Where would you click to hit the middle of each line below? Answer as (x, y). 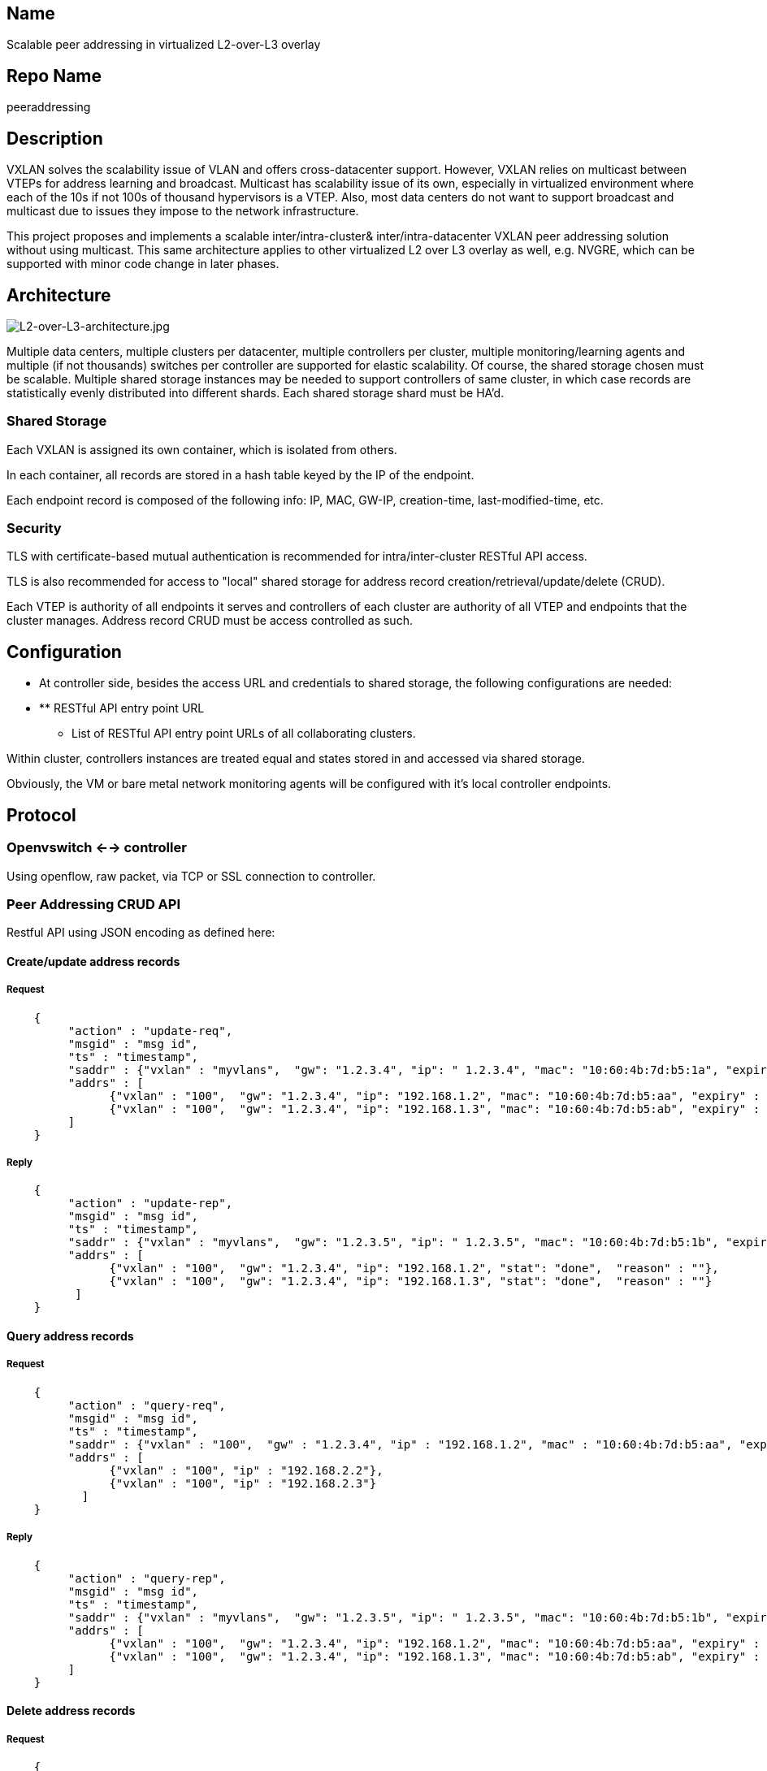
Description (55, 138)
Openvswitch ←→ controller (97, 848)
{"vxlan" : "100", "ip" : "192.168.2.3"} (243, 1483)
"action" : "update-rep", (150, 1204)
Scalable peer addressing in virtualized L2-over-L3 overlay (164, 45)
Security (34, 528)
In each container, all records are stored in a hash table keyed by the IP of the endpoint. (240, 474)
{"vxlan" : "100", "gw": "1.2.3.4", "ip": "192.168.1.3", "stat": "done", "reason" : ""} (411, 1282)
